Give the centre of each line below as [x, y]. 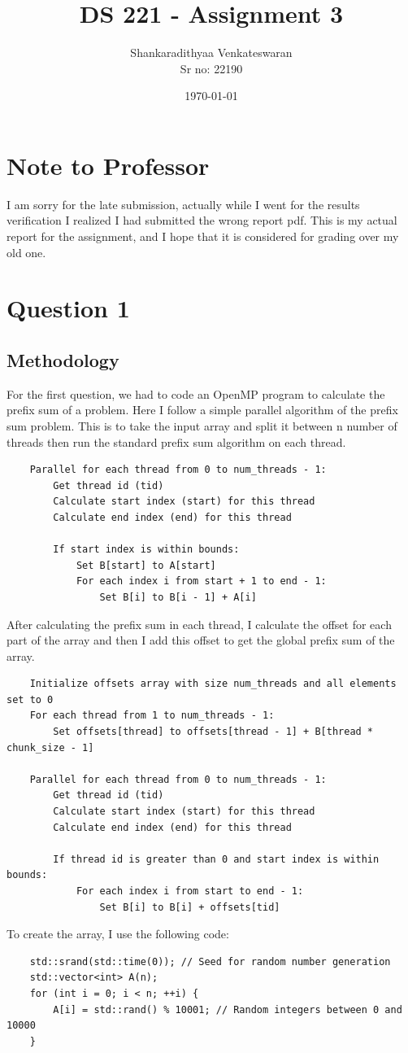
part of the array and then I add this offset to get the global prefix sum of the [201, 640]
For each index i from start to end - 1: [190, 891]
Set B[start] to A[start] [146, 565]
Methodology [63, 359]
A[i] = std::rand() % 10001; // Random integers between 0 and [228, 1009]
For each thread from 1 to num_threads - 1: [152, 716]
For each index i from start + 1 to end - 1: [201, 581]
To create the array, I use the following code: [118, 934]
